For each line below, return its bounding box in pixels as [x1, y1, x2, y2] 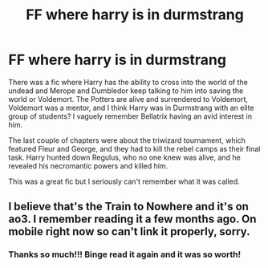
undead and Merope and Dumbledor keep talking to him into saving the [8, 86, 244, 95]
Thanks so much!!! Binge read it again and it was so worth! [8, 249, 242, 260]
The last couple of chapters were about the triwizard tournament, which [8, 135, 246, 145]
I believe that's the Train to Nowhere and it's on [8, 200, 249, 213]
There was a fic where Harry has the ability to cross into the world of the [8, 77, 249, 87]
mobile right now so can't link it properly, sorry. [8, 225, 250, 238]
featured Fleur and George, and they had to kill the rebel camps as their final [8, 144, 261, 153]
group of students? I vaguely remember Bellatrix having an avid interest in [8, 111, 253, 121]
